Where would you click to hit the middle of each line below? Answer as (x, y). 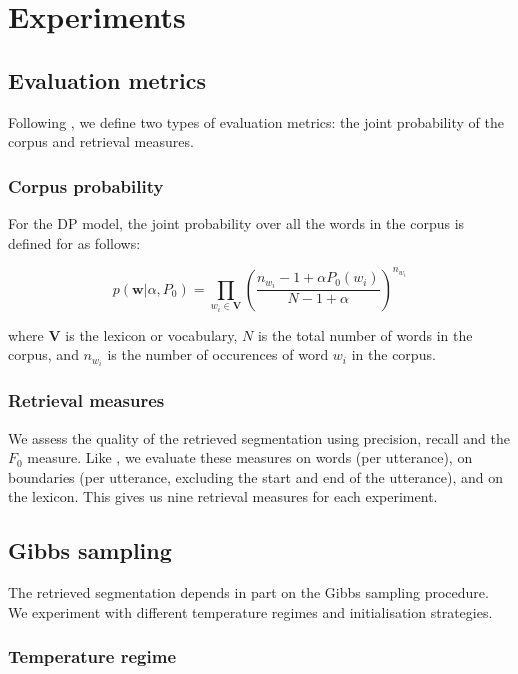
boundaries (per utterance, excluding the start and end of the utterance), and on (256, 476)
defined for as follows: (74, 242)
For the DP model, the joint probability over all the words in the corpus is (236, 222)
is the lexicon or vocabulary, (151, 334)
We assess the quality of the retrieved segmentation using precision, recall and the (259, 437)
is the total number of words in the (365, 334)
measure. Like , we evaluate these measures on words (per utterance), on (250, 457)
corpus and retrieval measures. (101, 141)
